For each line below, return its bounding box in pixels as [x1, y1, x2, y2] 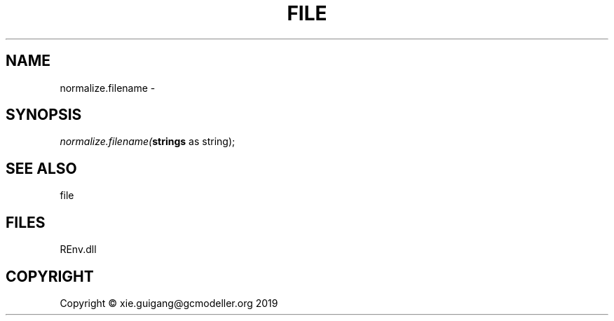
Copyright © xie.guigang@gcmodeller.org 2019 [60, 296, 278, 309]
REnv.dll [60, 243, 97, 256]
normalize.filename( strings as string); [60, 135, 236, 148]
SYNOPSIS [6, 106, 82, 124]
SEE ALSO [6, 159, 77, 177]
